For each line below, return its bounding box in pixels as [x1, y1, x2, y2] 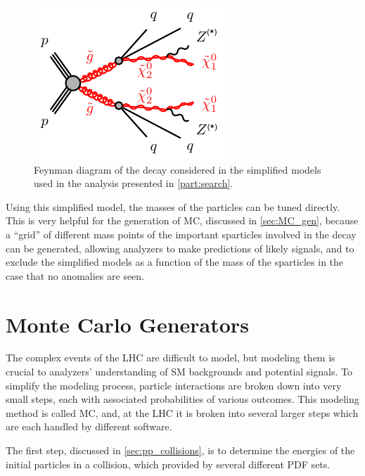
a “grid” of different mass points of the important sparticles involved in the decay [6, 226, 357, 241]
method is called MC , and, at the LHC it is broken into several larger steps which [6, 405, 359, 420]
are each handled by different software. [6, 419, 172, 434]
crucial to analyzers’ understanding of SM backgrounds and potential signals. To [6, 364, 352, 379]
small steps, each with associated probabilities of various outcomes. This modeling [6, 392, 359, 406]
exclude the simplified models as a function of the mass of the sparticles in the [6, 255, 344, 269]
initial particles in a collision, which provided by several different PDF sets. [6, 456, 331, 471]
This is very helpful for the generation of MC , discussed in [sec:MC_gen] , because [6, 213, 359, 228]
